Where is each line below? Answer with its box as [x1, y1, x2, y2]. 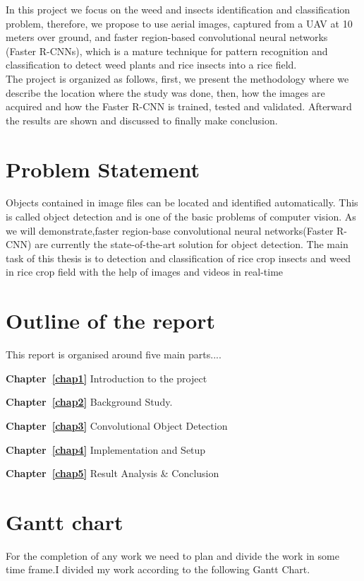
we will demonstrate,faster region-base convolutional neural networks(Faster [6, 223, 334, 237]
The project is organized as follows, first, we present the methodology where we [6, 71, 349, 86]
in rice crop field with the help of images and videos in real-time [6, 264, 284, 279]
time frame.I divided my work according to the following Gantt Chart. [6, 562, 310, 577]
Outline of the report [6, 306, 216, 335]
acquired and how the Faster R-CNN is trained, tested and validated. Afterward [6, 99, 352, 114]
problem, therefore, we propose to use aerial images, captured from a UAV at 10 [6, 16, 353, 30]
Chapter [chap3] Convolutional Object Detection [6, 418, 228, 433]
